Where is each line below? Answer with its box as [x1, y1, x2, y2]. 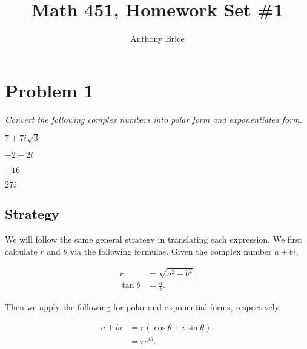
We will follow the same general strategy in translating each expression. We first [5, 233, 303, 245]
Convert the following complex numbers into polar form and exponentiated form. [5, 113, 302, 125]
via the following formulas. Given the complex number [70, 244, 272, 257]
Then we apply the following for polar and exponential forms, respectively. [5, 301, 281, 313]
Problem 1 [5, 77, 94, 102]
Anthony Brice [130, 32, 185, 45]
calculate [5, 244, 38, 257]
